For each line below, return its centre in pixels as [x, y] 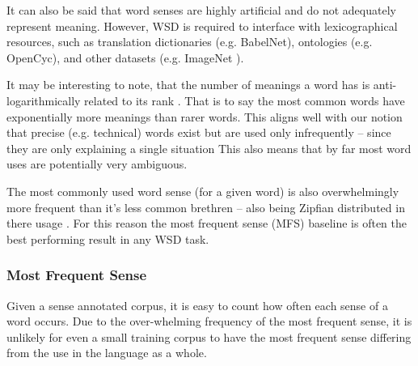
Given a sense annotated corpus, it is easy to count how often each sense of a [197, 305]
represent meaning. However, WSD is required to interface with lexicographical [202, 26]
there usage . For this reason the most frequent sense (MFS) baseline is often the [207, 223]
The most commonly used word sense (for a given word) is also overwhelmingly [203, 191]
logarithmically [44, 100]
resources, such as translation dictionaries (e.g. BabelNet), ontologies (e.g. [190, 42]
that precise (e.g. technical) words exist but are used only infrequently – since [199, 132]
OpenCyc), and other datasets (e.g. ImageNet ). [125, 57]
